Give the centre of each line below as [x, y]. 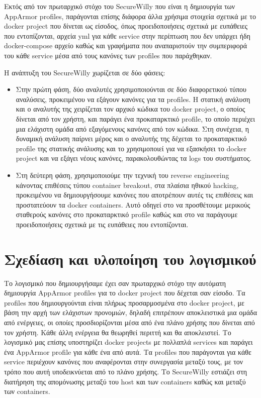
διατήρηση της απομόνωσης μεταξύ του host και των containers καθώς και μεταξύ [125, 381]
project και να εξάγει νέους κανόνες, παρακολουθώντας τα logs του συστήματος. [134, 158]
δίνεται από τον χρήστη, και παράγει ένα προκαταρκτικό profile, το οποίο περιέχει [135, 118]
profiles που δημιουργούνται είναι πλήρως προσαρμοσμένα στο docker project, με [124, 302]
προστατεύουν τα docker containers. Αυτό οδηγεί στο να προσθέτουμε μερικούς [133, 204]
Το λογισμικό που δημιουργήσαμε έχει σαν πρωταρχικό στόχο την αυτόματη [115, 283]
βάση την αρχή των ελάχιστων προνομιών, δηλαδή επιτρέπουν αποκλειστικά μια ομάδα [131, 312]
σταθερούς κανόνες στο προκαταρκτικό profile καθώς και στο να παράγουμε [127, 214]
